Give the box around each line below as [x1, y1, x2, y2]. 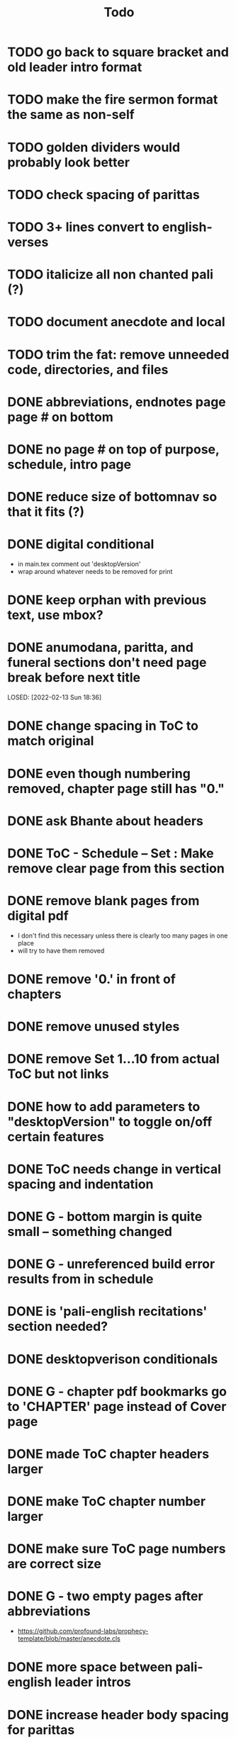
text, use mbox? [7, 607, 104, 624]
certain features [7, 1128, 104, 1145]
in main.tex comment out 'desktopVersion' [17, 560, 141, 568]
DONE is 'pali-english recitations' [7, 1303, 208, 1320]
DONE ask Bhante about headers [7, 813, 203, 829]
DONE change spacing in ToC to [7, 718, 198, 734]
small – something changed [7, 1223, 172, 1239]
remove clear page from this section [7, 860, 225, 876]
